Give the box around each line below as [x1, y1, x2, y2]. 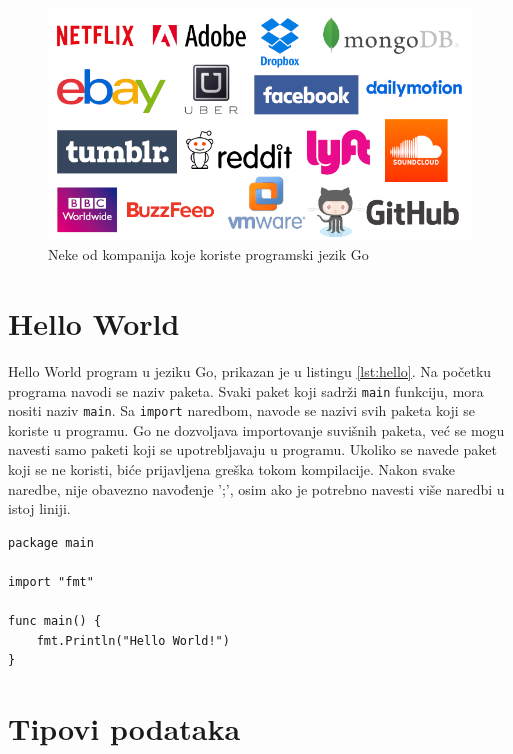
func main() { [8, 614, 102, 629]
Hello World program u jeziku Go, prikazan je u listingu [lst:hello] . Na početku [8, 360, 492, 381]
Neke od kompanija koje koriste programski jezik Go [48, 244, 369, 265]
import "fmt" [8, 575, 94, 590]
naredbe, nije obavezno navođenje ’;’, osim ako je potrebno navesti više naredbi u [8, 478, 505, 499]
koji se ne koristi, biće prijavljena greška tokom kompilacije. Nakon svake [8, 459, 455, 480]
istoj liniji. [8, 498, 71, 519]
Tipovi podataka [8, 708, 241, 749]
